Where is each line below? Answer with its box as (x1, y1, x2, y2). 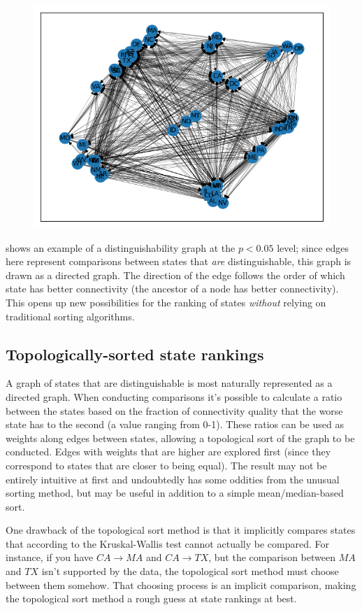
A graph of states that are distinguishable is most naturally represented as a (6, 376, 333, 390)
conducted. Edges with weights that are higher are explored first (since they (6, 444, 331, 459)
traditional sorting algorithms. (6, 308, 135, 323)
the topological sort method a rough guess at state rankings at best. (6, 591, 297, 606)
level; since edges (277, 240, 349, 255)
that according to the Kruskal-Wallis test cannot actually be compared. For (6, 536, 329, 551)
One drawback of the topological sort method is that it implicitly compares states (6, 523, 356, 537)
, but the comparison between (208, 550, 335, 565)
